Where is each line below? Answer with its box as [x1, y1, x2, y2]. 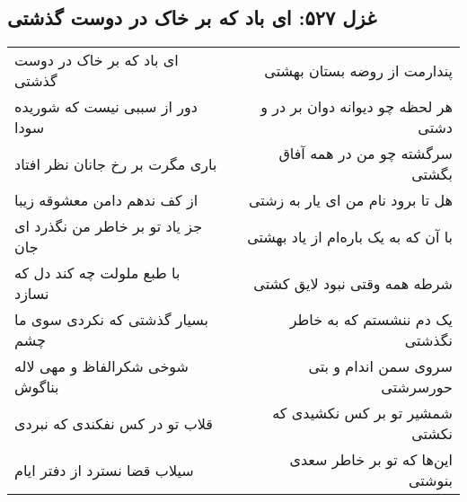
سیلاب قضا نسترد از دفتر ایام [14, 459, 194, 480]
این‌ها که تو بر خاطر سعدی [289, 449, 453, 471]
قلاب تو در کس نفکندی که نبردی [14, 412, 213, 434]
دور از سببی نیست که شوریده [14, 96, 198, 118]
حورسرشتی [381, 376, 453, 398]
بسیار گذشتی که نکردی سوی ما [14, 309, 208, 330]
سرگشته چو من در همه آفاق [278, 143, 453, 164]
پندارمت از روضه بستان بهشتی [264, 59, 453, 81]
